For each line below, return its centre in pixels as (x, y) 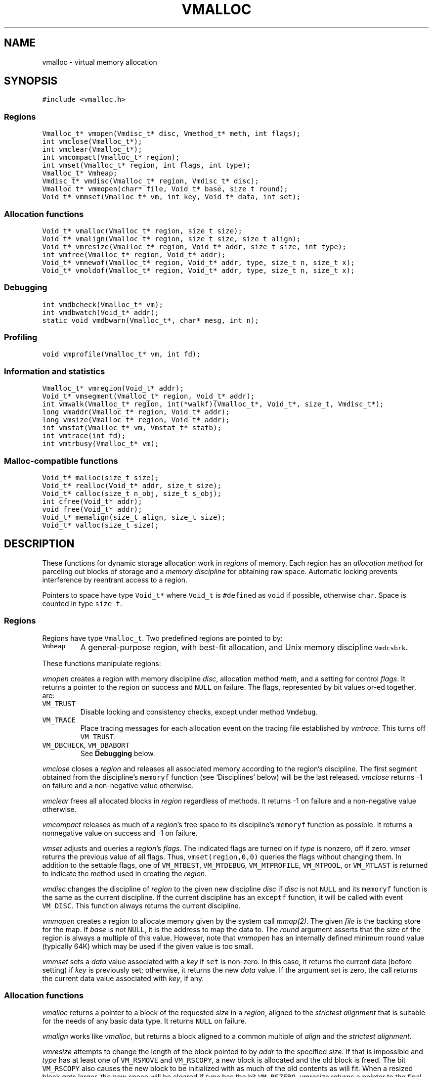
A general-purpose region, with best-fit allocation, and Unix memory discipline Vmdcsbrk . (244, 647)
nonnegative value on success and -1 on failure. (120, 833)
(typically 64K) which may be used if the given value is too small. (148, 946)
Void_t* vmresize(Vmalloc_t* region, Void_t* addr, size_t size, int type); (194, 247)
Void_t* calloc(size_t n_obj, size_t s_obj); (132, 493)
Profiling (21, 337)
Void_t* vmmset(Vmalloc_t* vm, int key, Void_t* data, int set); (171, 197)
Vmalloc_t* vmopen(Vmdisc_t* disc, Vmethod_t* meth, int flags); (171, 134)
